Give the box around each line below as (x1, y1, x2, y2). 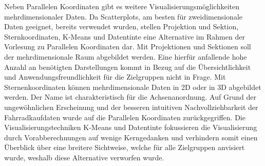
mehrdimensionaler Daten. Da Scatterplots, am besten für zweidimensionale (4, 11, 243, 22)
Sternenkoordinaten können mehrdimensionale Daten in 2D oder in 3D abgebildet (4, 81, 261, 92)
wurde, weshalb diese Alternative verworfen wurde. (4, 152, 164, 162)
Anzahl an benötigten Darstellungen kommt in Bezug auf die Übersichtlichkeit (4, 61, 251, 72)
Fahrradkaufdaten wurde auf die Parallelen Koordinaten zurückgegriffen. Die (4, 112, 245, 122)
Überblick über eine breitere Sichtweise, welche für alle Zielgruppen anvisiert (4, 142, 245, 153)
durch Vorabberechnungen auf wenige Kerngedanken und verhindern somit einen (4, 132, 258, 142)
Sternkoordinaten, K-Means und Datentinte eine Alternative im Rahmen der (4, 31, 245, 42)
